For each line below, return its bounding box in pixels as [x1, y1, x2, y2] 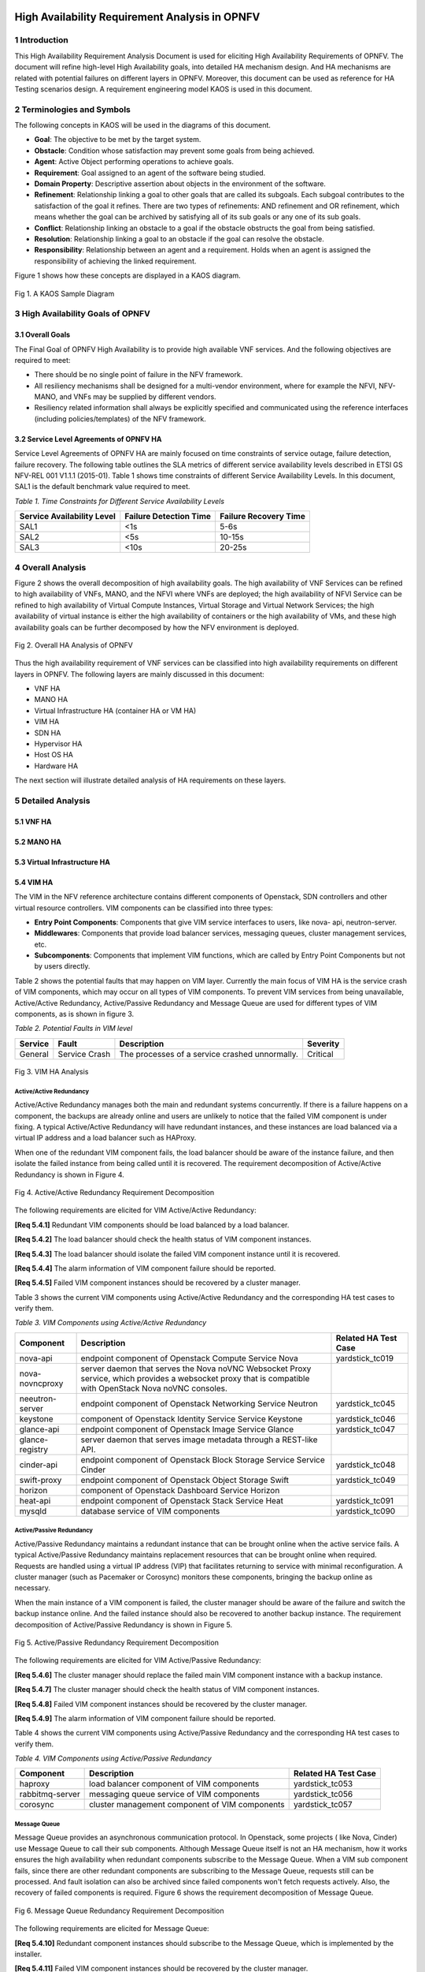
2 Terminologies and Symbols [14, 103, 131, 114]
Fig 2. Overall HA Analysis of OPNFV [14, 640, 133, 650]
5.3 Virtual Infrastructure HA [14, 857, 110, 867]
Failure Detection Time [124, 511, 212, 522]
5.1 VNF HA [14, 816, 52, 826]
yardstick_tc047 [335, 1424, 395, 1435]
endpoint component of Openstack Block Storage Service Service [80, 1454, 326, 1465]
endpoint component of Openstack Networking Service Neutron [80, 1398, 318, 1409]
